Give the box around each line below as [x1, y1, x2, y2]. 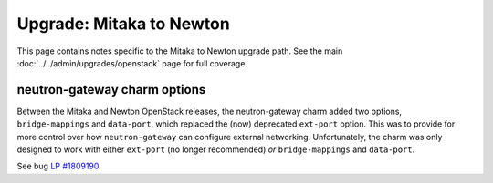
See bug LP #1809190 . [16, 160, 102, 172]
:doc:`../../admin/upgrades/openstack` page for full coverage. [16, 57, 248, 68]
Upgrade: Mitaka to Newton [16, 14, 230, 34]
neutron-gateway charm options [16, 82, 206, 97]
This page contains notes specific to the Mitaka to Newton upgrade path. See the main [16, 46, 343, 56]
